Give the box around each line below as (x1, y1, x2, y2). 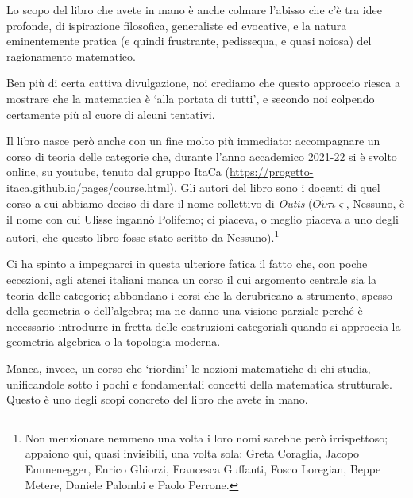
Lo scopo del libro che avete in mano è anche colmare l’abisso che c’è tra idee (6, 2, 382, 17)
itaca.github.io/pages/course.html (6, 178, 170, 195)
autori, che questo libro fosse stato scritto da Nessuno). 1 (6, 227, 280, 245)
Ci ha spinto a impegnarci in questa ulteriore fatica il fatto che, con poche (6, 255, 368, 272)
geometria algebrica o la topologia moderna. (6, 333, 221, 350)
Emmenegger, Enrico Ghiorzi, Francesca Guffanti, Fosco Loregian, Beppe (25, 460, 381, 477)
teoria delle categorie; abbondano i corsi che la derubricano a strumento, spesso (6, 286, 392, 303)
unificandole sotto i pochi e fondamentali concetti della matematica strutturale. (6, 375, 392, 392)
